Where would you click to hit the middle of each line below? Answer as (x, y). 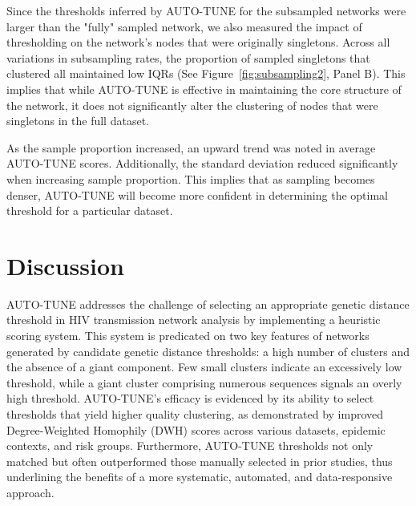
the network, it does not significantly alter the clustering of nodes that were (192, 105)
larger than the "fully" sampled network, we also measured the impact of (184, 26)
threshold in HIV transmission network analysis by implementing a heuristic (194, 320)
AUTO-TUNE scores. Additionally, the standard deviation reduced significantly (202, 163)
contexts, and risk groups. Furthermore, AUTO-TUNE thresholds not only (190, 445)
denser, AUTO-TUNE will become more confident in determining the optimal (197, 194)
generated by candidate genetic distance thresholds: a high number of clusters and (208, 351)
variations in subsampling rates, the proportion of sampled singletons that (188, 57)
